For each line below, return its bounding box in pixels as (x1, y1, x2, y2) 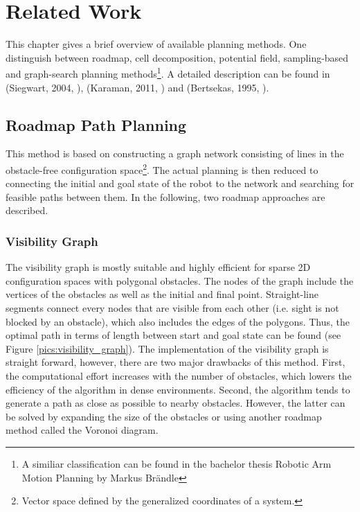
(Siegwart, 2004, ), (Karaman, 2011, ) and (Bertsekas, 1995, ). (6, 80, 269, 94)
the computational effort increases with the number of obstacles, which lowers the (6, 368, 352, 382)
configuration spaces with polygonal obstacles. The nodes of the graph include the (6, 273, 354, 288)
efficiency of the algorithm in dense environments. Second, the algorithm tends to (6, 382, 350, 396)
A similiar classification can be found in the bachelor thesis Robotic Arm (21, 456, 332, 470)
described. (6, 203, 48, 218)
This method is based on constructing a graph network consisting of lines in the (6, 146, 344, 161)
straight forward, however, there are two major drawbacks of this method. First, (6, 355, 345, 369)
